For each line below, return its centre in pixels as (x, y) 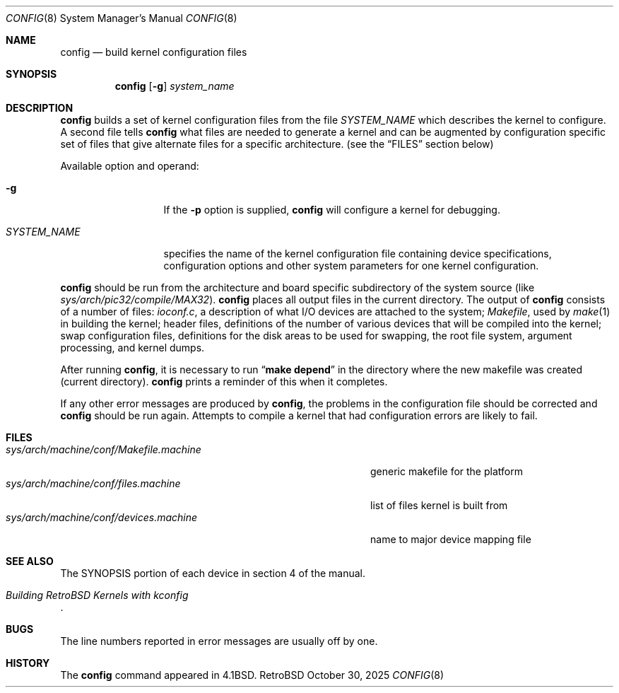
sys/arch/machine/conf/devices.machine (102, 517)
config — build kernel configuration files (154, 52)
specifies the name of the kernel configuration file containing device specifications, (358, 254)
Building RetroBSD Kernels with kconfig (97, 595)
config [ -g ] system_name (175, 86)
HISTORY (28, 663)
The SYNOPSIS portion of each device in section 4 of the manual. (213, 573)
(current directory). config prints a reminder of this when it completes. (224, 382)
